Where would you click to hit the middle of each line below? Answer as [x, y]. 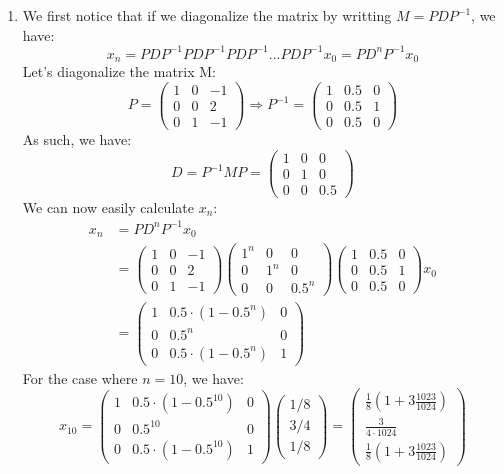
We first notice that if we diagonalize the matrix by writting [207, 15]
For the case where [80, 377]
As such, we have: [77, 138]
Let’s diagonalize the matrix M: [119, 71]
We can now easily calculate [108, 206]
